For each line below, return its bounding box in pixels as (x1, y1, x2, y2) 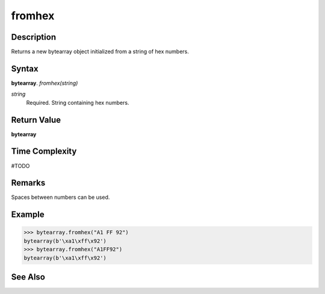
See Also (11, 272, 45, 283)
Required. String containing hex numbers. (26, 99, 129, 106)
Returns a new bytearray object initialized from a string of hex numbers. (11, 48, 190, 55)
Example (11, 210, 45, 220)
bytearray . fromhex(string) (11, 79, 78, 87)
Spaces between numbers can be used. (11, 193, 110, 201)
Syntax (11, 63, 39, 73)
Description (11, 32, 57, 42)
